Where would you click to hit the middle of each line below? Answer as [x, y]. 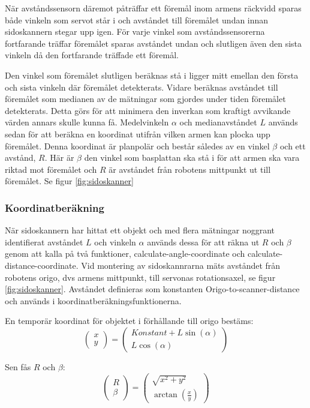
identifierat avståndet [44, 241]
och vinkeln [115, 241]
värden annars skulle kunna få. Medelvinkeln [87, 122]
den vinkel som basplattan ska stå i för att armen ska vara [192, 157]
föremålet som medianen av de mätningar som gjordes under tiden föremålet [145, 99]
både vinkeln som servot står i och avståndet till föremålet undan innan [137, 19]
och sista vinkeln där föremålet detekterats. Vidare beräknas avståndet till [142, 87]
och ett [293, 145]
